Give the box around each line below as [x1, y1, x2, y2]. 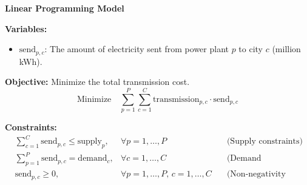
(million [272, 42, 301, 55]
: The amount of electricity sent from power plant [44, 42, 229, 55]
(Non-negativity [226, 170, 286, 179]
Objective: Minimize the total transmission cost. [5, 75, 190, 88]
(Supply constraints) [226, 137, 303, 146]
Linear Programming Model [5, 2, 124, 14]
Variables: [5, 22, 47, 35]
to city [238, 42, 263, 55]
